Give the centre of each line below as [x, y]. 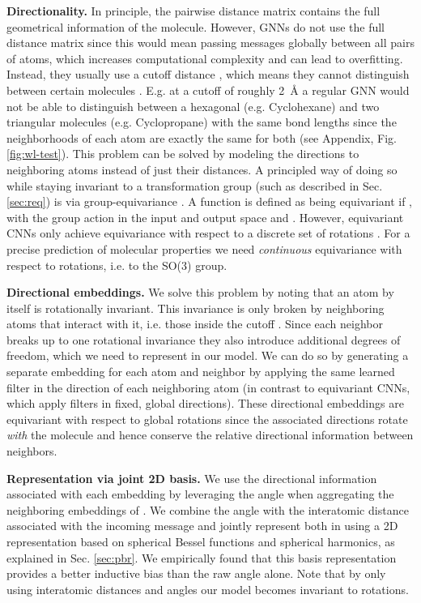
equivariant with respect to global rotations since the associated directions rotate [207, 419]
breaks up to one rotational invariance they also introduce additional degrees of [204, 339]
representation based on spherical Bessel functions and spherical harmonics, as [201, 541]
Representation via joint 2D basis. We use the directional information [192, 478]
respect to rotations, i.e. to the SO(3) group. [117, 265]
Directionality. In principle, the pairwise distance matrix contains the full [193, 11]
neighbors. [32, 451]
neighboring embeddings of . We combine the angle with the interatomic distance [208, 509]
